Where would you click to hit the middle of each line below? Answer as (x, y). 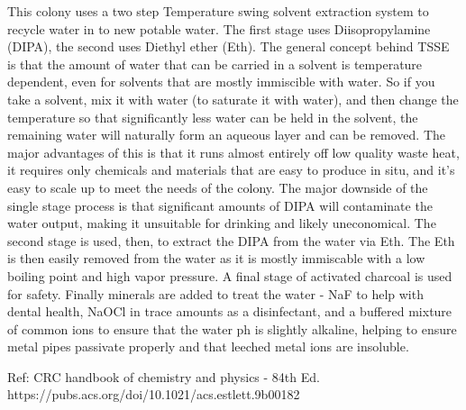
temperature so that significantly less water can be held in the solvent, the (213, 117)
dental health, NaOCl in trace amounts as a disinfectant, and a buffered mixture (230, 311)
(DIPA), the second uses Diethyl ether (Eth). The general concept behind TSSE (228, 46)
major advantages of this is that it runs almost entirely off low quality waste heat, (233, 152)
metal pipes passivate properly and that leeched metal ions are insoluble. (208, 346)
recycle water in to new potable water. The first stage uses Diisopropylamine (219, 28)
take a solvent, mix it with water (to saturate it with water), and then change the (233, 99)
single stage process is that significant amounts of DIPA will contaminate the (220, 205)
